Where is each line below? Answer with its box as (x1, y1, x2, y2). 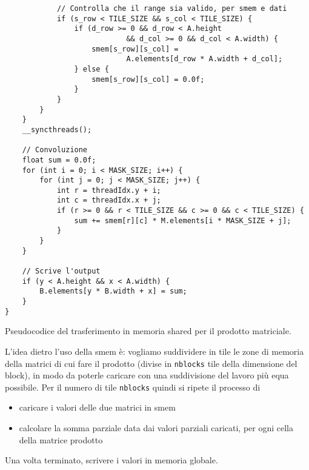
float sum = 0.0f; (22, 155, 96, 164)
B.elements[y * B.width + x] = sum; (39, 287, 187, 296)
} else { (74, 64, 109, 73)
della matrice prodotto (19, 433, 103, 446)
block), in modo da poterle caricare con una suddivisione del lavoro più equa (5, 369, 289, 381)
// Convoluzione (22, 146, 88, 155)
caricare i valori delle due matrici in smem (19, 401, 176, 414)
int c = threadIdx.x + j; (56, 196, 161, 205)
